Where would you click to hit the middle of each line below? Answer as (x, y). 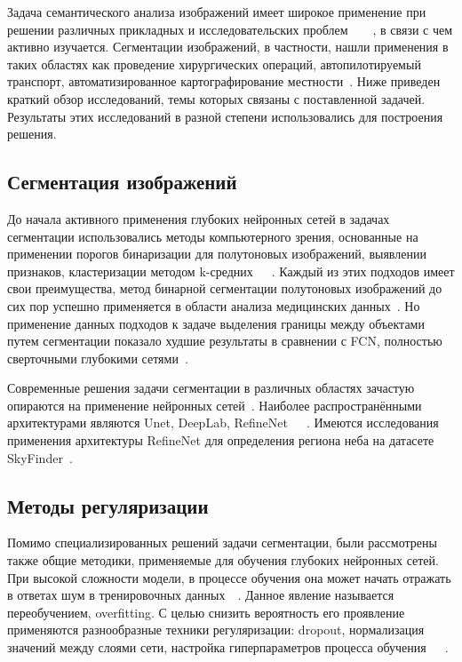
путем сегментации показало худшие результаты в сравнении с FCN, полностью (225, 341)
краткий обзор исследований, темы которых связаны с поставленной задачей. (216, 98)
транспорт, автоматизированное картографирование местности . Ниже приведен (224, 81)
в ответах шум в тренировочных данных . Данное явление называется (201, 595)
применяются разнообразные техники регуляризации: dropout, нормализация (216, 630)
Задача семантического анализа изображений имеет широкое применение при (217, 12)
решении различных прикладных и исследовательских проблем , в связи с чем (230, 29)
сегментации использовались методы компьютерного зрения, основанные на (213, 236)
